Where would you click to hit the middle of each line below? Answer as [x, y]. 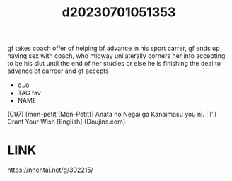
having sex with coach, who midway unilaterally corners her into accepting [116, 56]
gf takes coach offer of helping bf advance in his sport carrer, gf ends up [114, 48]
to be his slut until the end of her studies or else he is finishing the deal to [114, 64]
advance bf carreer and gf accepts [58, 71]
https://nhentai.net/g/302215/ [50, 170]
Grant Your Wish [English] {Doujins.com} [66, 122]
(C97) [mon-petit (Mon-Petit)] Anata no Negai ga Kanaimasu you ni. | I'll [112, 115]
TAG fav [29, 93]
